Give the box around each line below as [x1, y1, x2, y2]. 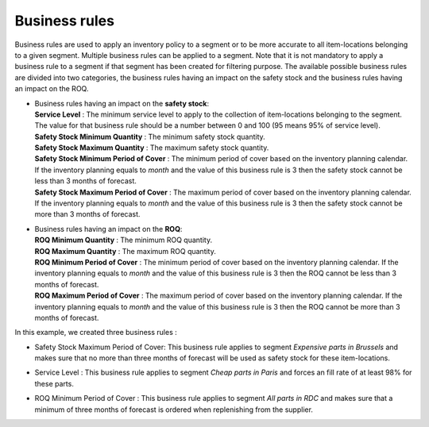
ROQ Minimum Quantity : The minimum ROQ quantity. [34, 235, 213, 245]
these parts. [34, 379, 75, 388]
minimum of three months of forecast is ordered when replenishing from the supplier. [34, 405, 314, 414]
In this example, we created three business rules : [14, 328, 178, 337]
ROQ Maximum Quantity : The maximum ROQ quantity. [34, 246, 216, 256]
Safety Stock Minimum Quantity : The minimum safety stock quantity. [34, 132, 265, 141]
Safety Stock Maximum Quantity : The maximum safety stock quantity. [34, 143, 269, 152]
